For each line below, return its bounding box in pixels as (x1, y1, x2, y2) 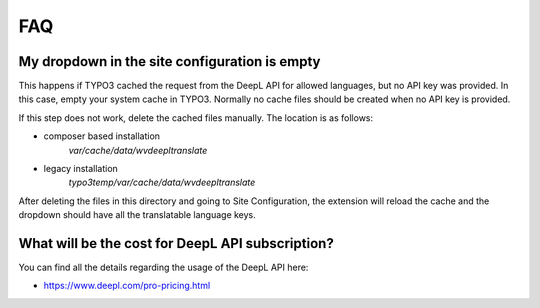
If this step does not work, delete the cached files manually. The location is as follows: (18, 111, 374, 124)
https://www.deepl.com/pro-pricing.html (43, 280, 211, 292)
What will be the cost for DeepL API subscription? (18, 235, 334, 252)
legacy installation (43, 163, 119, 175)
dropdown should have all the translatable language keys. (18, 209, 257, 221)
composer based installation (43, 130, 160, 142)
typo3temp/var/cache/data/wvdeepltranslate (68, 176, 256, 189)
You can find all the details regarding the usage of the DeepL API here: (18, 261, 309, 274)
